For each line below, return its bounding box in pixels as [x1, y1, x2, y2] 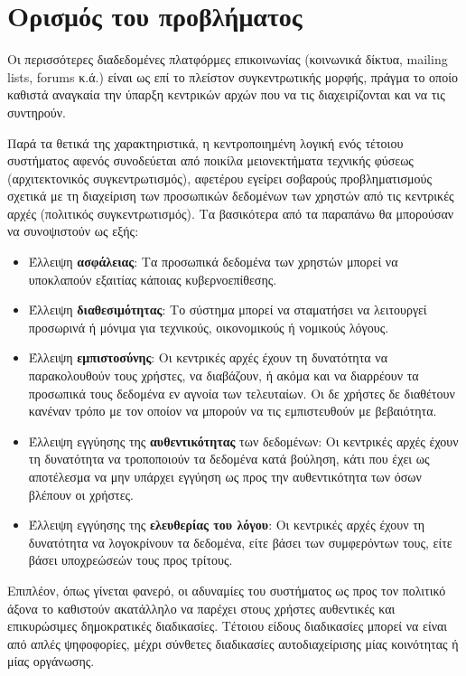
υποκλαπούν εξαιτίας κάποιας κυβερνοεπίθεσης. [28, 269, 277, 288]
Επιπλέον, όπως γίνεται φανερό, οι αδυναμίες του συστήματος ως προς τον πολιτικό [7, 580, 446, 599]
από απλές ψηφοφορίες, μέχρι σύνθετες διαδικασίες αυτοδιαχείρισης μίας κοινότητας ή [7, 634, 459, 653]
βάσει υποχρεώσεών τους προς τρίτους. [28, 550, 233, 569]
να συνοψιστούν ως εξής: [7, 221, 139, 240]
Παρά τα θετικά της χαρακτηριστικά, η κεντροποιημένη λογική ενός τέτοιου [7, 133, 404, 152]
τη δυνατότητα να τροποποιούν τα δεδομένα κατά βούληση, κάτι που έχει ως [28, 449, 430, 468]
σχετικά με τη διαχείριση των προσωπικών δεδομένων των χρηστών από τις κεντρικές [7, 186, 454, 205]
